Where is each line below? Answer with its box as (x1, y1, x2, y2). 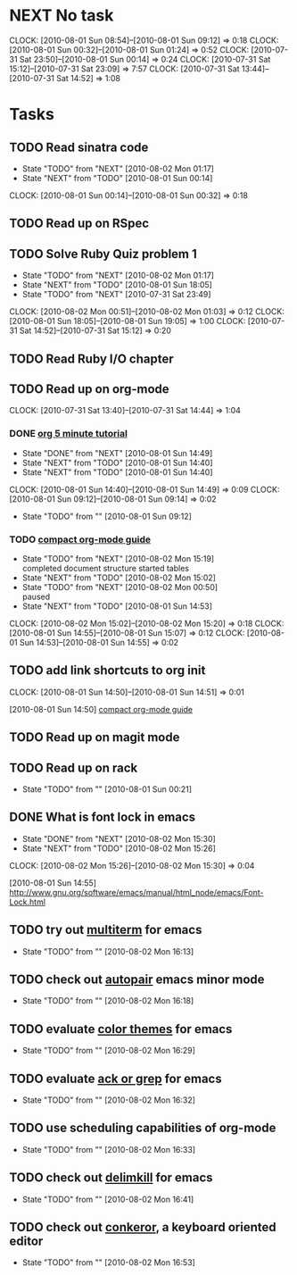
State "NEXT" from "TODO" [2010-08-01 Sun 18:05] (21, 279, 212, 290)
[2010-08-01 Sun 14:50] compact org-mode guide (9, 704, 194, 714)
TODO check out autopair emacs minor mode (9, 971, 265, 987)
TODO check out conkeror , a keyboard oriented (9, 1220, 276, 1235)
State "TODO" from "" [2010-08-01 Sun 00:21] (21, 783, 193, 795)
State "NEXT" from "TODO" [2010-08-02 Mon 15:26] (21, 843, 217, 854)
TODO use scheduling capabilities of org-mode (9, 1121, 276, 1136)
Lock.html (9, 896, 46, 907)
